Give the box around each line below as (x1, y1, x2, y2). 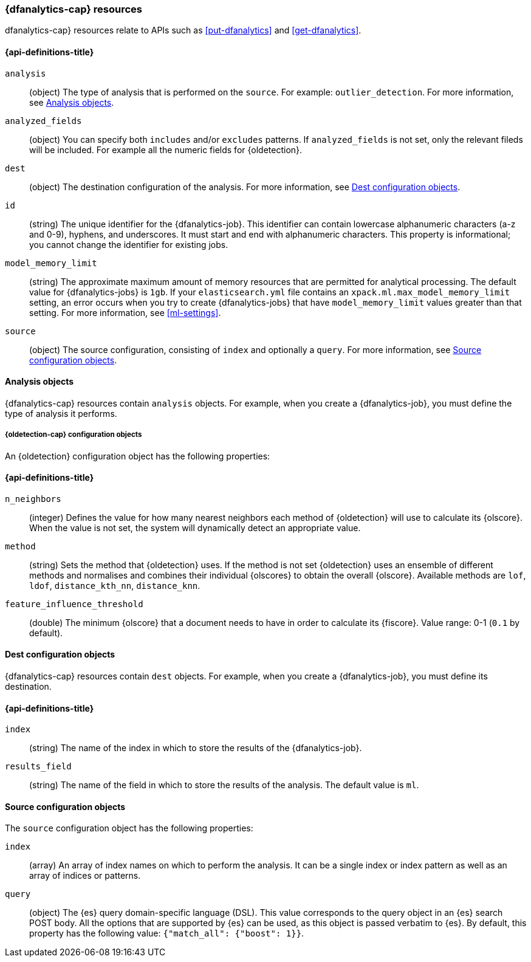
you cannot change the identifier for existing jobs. (29, 239, 228, 250)
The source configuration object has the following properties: (5, 823, 253, 834)
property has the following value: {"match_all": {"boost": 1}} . (29, 928, 304, 939)
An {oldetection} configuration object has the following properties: (5, 450, 270, 461)
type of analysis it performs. (5, 408, 117, 419)
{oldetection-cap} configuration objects (5, 430, 142, 439)
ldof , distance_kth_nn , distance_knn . (29, 580, 200, 591)
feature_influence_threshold (5, 599, 143, 609)
